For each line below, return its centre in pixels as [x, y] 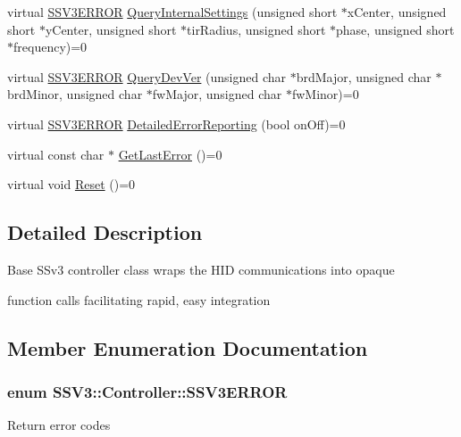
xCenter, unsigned [397, 12]
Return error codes [59, 425]
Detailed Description [105, 232]
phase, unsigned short [395, 29]
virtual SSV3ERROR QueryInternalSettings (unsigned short [172, 12]
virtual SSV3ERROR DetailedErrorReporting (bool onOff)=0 [176, 124]
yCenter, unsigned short [111, 29]
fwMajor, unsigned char [217, 94]
